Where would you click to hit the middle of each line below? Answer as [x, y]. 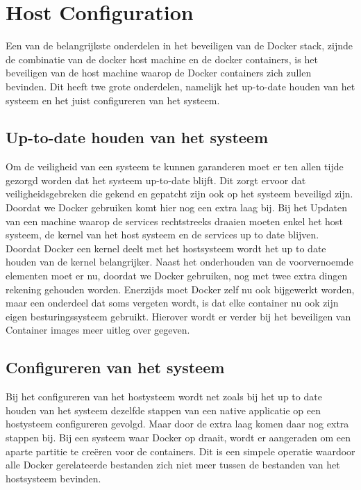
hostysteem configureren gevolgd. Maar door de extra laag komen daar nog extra [177, 424]
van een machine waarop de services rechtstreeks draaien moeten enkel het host [174, 221]
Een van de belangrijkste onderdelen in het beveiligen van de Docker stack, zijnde [179, 46]
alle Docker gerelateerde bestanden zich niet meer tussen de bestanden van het [173, 465]
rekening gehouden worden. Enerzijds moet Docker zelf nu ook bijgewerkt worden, [180, 289]
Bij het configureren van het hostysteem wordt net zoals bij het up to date [164, 397]
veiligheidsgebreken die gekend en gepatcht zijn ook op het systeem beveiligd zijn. [179, 194]
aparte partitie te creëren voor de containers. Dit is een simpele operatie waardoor [180, 451]
